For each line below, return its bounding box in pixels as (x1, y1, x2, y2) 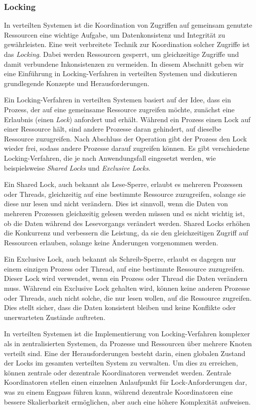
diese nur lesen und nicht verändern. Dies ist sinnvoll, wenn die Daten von (4, 198, 228, 209)
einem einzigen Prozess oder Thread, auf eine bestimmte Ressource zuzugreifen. (4, 263, 245, 273)
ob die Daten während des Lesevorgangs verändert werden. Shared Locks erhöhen (4, 218, 250, 228)
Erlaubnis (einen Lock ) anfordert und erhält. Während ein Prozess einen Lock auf (4, 114, 251, 124)
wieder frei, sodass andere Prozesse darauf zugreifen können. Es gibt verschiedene (4, 143, 250, 153)
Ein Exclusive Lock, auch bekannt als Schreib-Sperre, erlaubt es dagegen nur (4, 254, 236, 264)
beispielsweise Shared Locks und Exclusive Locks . (4, 162, 150, 173)
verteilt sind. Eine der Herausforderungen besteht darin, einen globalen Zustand (4, 348, 246, 358)
